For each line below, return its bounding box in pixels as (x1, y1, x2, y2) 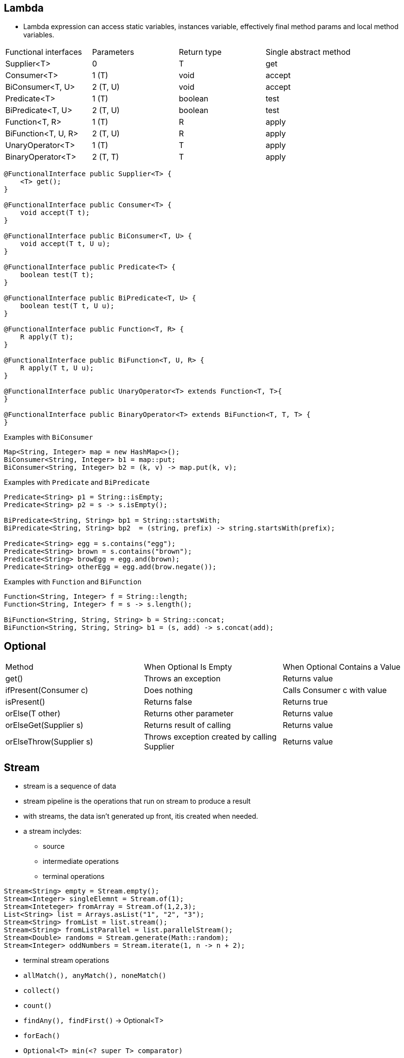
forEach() (23, 1032, 60, 1040)
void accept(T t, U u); (20, 240, 111, 248)
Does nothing (144, 685, 193, 695)
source (43, 842, 65, 851)
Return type (178, 47, 222, 57)
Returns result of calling (144, 720, 231, 730)
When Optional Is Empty (144, 662, 232, 672)
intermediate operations (43, 857, 119, 866)
